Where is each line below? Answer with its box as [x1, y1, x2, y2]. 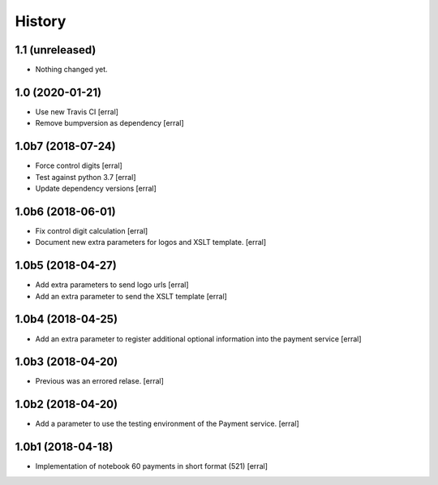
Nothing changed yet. [35, 65, 109, 75]
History [15, 12, 67, 30]
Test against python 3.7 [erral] [35, 172, 136, 182]
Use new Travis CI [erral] [35, 106, 119, 117]
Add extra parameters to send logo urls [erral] [35, 280, 190, 290]
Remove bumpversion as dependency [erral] [35, 118, 184, 128]
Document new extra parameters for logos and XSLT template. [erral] [35, 238, 267, 247]
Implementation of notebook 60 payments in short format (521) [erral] [35, 461, 268, 471]
